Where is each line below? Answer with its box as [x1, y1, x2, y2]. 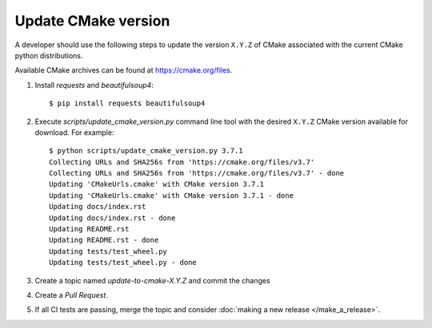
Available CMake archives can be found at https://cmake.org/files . [14, 65, 233, 75]
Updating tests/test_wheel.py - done [49, 258, 198, 267]
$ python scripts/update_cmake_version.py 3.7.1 [49, 146, 243, 156]
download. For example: [34, 128, 114, 137]
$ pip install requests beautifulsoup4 [49, 99, 206, 108]
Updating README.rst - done [49, 235, 159, 245]
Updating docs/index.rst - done [49, 213, 176, 223]
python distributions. [14, 50, 83, 60]
